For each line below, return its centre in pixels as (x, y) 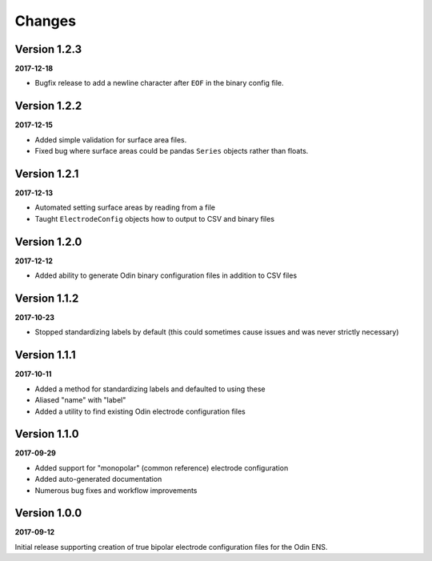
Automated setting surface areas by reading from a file (125, 207)
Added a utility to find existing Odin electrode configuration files (140, 411)
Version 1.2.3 (48, 49)
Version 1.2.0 (48, 241)
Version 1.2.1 (47, 173)
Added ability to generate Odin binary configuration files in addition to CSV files (166, 275)
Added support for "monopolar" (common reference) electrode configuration (162, 467)
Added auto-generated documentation (98, 479)
